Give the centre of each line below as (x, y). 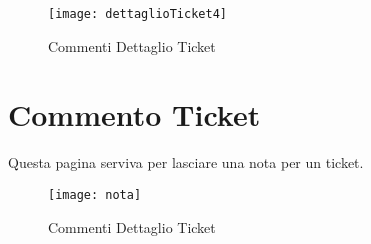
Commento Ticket (134, 114)
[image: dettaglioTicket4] (137, 14)
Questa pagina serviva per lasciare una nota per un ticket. (186, 162)
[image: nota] (95, 194)
